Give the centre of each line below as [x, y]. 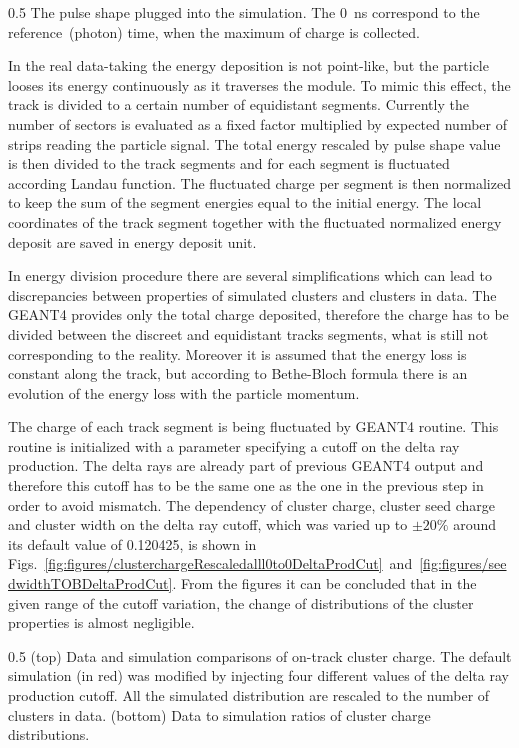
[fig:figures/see [463, 563]
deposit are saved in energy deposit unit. [132, 241]
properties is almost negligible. [101, 622]
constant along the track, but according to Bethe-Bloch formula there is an [238, 373]
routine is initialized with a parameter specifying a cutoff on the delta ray [234, 445]
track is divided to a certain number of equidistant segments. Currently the [238, 104]
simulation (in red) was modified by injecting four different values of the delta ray [258, 675]
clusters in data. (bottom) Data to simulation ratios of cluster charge [219, 714]
